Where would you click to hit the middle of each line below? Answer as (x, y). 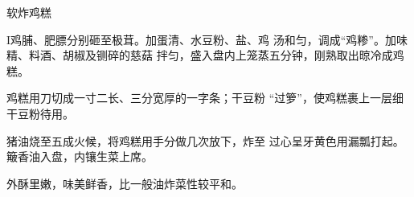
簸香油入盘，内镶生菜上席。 (80, 156)
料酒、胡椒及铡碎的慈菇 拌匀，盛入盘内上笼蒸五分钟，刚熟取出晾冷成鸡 (216, 55)
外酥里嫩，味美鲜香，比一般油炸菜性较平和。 (125, 183)
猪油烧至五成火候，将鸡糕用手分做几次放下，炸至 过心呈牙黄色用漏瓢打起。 (205, 140)
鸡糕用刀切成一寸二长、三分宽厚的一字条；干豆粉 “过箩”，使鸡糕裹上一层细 (205, 98)
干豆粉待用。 (40, 113)
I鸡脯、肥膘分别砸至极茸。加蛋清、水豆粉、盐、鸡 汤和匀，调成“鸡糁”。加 (201, 39)
